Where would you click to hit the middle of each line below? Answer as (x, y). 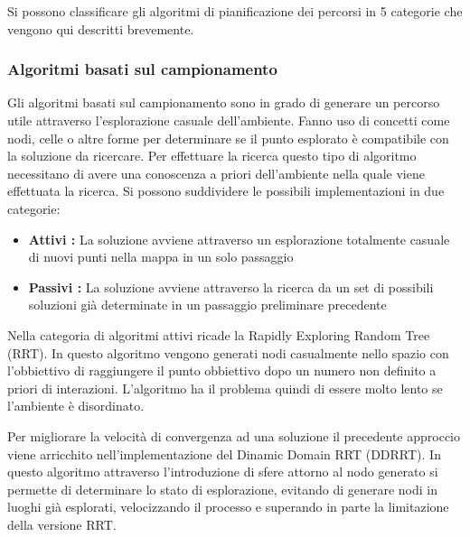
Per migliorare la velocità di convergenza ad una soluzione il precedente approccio (234, 435)
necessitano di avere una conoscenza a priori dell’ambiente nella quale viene (216, 173)
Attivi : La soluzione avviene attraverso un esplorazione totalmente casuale (239, 239)
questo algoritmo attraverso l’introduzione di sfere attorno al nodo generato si (223, 472)
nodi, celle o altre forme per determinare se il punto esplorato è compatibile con (228, 138)
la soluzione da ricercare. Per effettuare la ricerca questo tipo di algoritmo (212, 156)
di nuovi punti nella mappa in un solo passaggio (161, 257)
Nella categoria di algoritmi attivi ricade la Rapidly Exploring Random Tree (219, 334)
